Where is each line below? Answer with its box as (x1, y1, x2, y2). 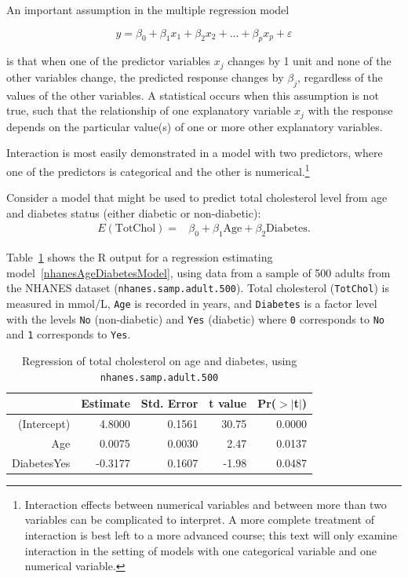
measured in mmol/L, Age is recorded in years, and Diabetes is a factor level (6, 294, 377, 311)
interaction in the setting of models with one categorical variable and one (24, 542, 377, 558)
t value (209, 395, 247, 412)
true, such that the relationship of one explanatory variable (6, 102, 291, 119)
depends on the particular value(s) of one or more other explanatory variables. (6, 118, 383, 134)
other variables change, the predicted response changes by (6, 68, 284, 85)
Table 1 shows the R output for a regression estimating (6, 249, 273, 265)
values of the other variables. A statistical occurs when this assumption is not (6, 86, 379, 103)
